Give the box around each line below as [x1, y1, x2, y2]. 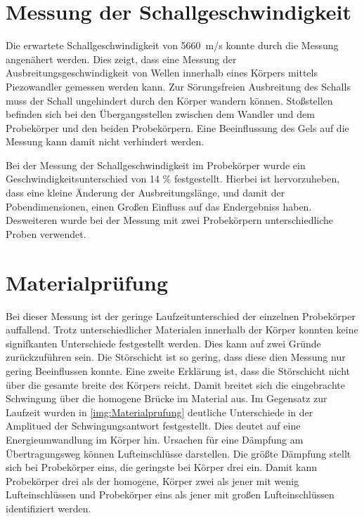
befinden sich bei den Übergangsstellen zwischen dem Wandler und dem [6, 107, 315, 121]
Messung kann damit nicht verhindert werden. [6, 134, 204, 149]
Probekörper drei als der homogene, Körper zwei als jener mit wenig [6, 473, 299, 488]
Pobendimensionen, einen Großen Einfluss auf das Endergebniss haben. [6, 199, 312, 213]
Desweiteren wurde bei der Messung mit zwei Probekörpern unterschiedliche [6, 213, 334, 227]
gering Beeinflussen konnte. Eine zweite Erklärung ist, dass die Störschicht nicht [6, 363, 351, 378]
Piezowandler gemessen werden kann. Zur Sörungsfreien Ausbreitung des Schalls [6, 79, 351, 93]
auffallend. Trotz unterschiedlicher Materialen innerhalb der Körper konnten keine [6, 322, 358, 337]
